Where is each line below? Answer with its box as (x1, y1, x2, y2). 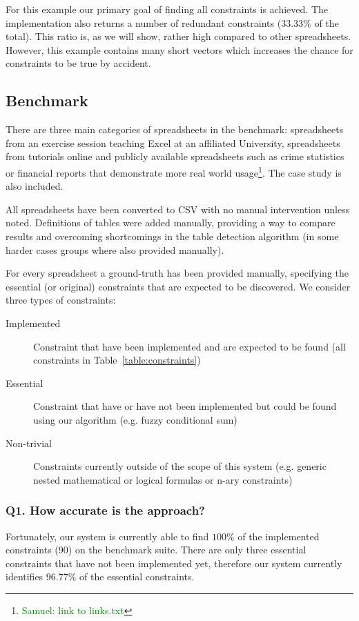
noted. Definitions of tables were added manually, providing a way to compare (6, 215, 336, 230)
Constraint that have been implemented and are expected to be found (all (33, 339, 346, 353)
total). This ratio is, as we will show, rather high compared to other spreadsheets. (6, 29, 351, 43)
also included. (6, 179, 64, 193)
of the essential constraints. (79, 569, 195, 584)
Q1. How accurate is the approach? (6, 502, 206, 519)
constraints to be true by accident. (6, 56, 151, 70)
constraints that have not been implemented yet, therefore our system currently (6, 555, 342, 570)
